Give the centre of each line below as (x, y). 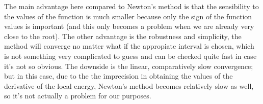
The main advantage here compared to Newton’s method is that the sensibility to (131, 6)
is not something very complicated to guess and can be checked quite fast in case (130, 56)
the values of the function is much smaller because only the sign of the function (128, 16)
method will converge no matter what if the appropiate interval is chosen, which (129, 46)
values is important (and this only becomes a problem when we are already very (129, 26)
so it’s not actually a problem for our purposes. (78, 96)
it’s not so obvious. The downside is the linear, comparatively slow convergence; (129, 66)
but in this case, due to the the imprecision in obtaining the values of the (119, 76)
